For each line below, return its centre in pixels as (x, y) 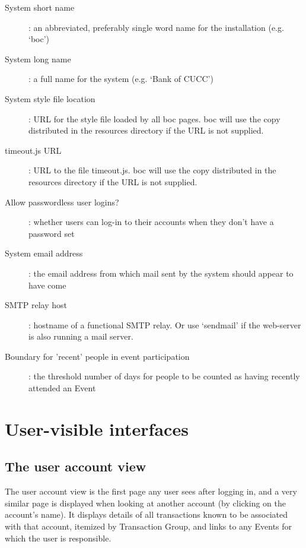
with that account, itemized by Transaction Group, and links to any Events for (149, 526)
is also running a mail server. (81, 336)
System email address (44, 253)
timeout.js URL (33, 150)
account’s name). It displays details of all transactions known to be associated (146, 514)
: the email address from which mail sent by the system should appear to (161, 273)
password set (52, 233)
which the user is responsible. (58, 538)
